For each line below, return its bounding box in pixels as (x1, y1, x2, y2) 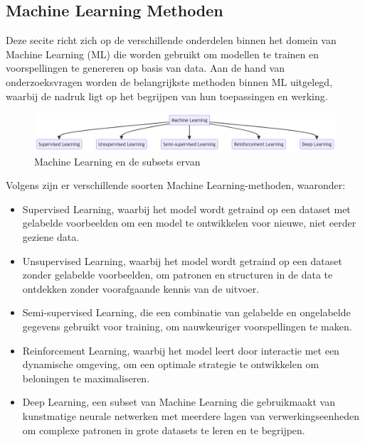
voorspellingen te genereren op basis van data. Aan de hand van (6, 60, 285, 75)
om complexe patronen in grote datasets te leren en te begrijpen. (22, 422, 305, 437)
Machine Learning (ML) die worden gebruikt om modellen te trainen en (6, 46, 319, 61)
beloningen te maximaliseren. (22, 370, 150, 385)
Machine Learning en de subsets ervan (34, 153, 201, 168)
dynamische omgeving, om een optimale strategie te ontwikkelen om (22, 357, 319, 372)
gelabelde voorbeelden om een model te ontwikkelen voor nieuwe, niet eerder (22, 215, 356, 230)
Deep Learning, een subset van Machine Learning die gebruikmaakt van (22, 394, 335, 409)
